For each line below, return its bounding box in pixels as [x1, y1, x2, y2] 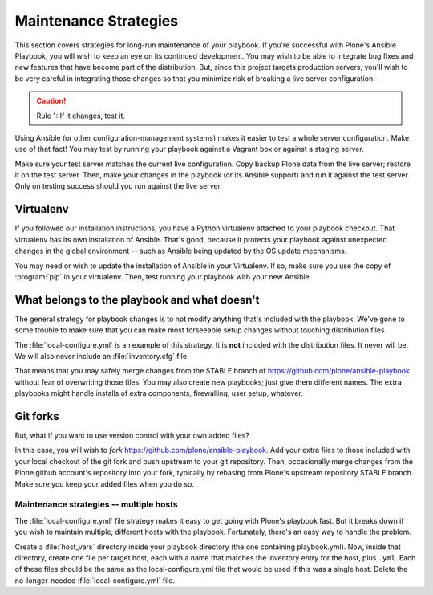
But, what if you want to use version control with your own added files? [14, 430, 250, 441]
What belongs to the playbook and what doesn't [14, 293, 260, 307]
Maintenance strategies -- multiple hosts [14, 499, 178, 510]
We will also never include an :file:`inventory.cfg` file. [14, 352, 189, 361]
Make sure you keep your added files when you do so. [14, 479, 194, 489]
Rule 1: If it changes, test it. [36, 111, 126, 120]
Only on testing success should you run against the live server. [14, 181, 222, 191]
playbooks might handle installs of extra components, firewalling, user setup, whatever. [14, 389, 304, 398]
